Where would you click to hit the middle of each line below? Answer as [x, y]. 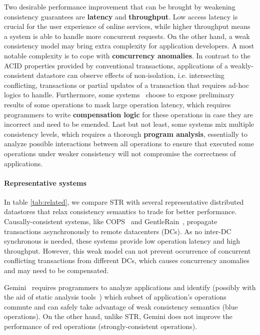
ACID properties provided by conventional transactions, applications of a [116, 65]
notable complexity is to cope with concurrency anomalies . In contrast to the [127, 55]
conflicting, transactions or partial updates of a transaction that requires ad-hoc [126, 85]
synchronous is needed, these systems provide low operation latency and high [122, 241]
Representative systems [45, 182]
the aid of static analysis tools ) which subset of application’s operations [115, 297]
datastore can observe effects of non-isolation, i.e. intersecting [130, 75]
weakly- [242, 65]
